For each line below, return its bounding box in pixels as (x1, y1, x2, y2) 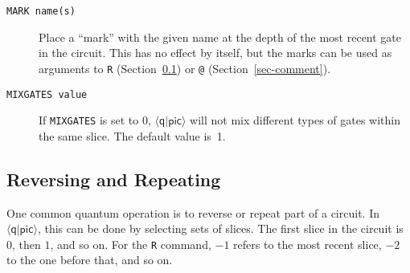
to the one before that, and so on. (6, 251, 173, 268)
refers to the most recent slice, (233, 235, 382, 252)
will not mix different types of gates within (190, 112, 400, 128)
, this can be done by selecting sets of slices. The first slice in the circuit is (37, 220, 404, 237)
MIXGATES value (6, 88, 88, 100)
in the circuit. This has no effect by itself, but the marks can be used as (39, 44, 392, 61)
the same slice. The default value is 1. (39, 127, 226, 144)
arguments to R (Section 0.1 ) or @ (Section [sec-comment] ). (39, 59, 331, 76)
